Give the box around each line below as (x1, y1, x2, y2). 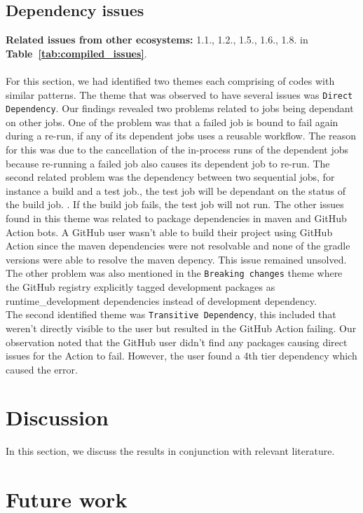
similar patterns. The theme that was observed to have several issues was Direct (6, 87, 353, 102)
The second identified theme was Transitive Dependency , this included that (6, 307, 336, 322)
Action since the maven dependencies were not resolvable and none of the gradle (6, 238, 350, 253)
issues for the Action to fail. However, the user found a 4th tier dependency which (6, 348, 357, 363)
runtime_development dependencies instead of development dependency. (6, 293, 317, 308)
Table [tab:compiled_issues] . (6, 46, 147, 60)
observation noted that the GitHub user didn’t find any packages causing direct (6, 334, 348, 349)
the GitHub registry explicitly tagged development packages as (6, 280, 275, 294)
